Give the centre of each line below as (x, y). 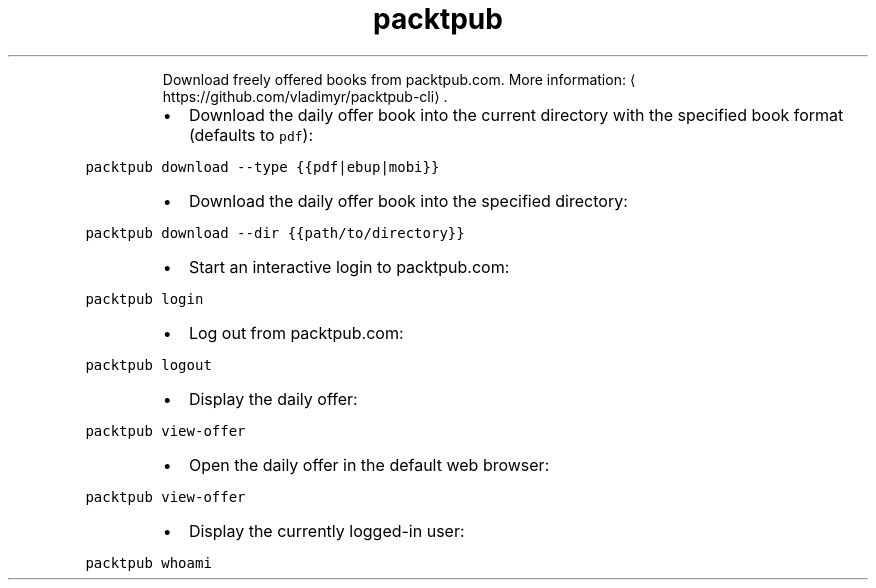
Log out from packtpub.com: (296, 332)
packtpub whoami (148, 562)
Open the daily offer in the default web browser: (369, 464)
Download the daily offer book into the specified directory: (408, 200)
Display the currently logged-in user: (326, 530)
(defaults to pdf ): (251, 134)
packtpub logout (148, 364)
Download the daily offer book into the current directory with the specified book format (516, 114)
